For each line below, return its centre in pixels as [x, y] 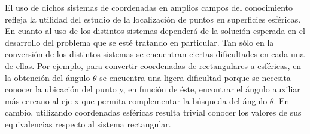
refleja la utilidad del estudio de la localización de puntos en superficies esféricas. [153, 19]
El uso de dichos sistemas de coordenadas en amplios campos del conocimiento [149, 7]
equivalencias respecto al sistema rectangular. [88, 124]
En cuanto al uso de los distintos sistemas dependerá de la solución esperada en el [155, 31]
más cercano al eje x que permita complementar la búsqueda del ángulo [136, 100]
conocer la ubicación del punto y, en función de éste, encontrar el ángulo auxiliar [153, 89]
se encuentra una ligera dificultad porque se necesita [195, 77]
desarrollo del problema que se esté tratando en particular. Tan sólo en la [139, 42]
